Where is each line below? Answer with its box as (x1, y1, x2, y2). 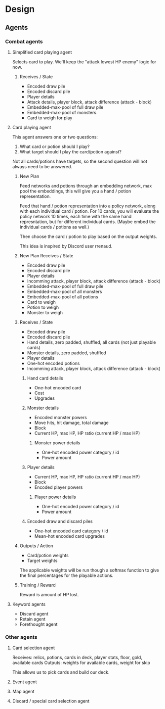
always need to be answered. (12, 163, 73, 169)
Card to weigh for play (27, 115, 73, 121)
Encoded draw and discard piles (27, 518, 93, 524)
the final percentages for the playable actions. (19, 572, 114, 578)
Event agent (12, 679, 37, 685)
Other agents (5, 633, 38, 640)
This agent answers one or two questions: (12, 134, 98, 140)
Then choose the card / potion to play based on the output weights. (19, 234, 157, 239)
